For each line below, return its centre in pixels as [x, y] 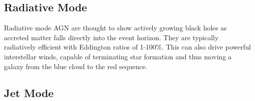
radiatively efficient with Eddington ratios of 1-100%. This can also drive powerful [127, 47]
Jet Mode [29, 92]
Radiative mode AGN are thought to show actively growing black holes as [115, 28]
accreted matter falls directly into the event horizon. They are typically [111, 37]
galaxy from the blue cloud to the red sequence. [76, 66]
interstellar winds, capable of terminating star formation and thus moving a [118, 56]
